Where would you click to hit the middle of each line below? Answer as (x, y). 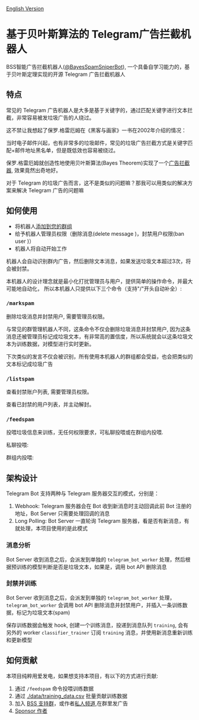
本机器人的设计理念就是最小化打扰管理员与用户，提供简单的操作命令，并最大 (99, 281)
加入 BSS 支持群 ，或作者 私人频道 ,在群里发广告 (71, 703)
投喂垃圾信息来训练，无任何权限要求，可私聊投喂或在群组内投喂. (85, 432)
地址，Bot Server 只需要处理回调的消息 (62, 513)
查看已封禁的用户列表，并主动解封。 (50, 405)
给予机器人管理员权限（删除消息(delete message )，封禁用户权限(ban (99, 233)
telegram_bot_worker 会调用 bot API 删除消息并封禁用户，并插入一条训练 (94, 605)
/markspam (20, 303)
